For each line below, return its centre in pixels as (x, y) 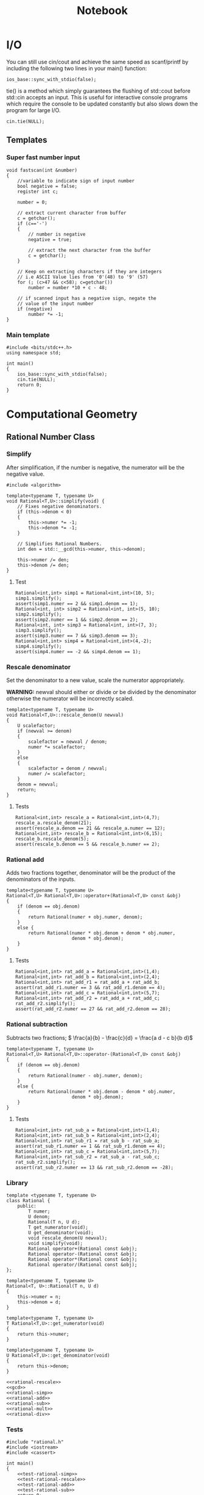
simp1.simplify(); (38, 598)
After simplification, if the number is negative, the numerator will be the (95, 467)
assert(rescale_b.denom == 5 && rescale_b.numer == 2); (87, 844)
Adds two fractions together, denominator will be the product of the (91, 873)
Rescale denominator (39, 667)
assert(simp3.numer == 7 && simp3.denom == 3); (76, 636)
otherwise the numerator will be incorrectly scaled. (70, 698)
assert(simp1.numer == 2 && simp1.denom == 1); (76, 604)
